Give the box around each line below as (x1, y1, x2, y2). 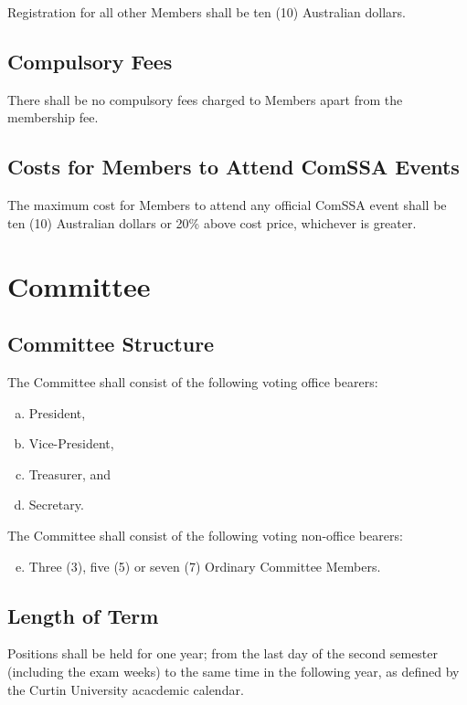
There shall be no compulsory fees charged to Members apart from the (7, 89, 403, 109)
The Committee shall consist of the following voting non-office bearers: (7, 525, 403, 544)
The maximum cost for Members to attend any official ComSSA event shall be (7, 195, 447, 215)
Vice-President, (28, 434, 114, 453)
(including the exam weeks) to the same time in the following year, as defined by (7, 661, 460, 680)
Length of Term (7, 601, 159, 629)
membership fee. (7, 108, 99, 127)
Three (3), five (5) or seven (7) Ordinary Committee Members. (28, 556, 381, 575)
